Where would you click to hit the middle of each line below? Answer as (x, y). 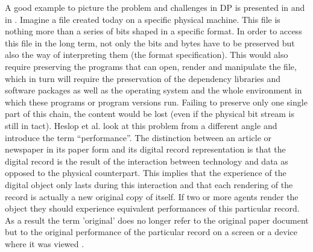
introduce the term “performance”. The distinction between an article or (138, 137)
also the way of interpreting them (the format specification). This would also (147, 55)
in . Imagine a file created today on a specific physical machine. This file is (143, 19)
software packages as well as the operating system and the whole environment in (153, 90)
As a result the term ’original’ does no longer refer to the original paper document (157, 220)
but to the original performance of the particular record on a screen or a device (151, 232)
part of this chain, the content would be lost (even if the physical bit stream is (150, 114)
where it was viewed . (45, 243)
